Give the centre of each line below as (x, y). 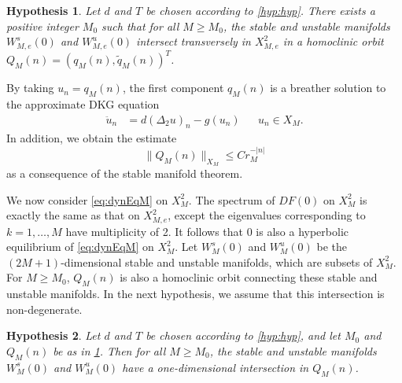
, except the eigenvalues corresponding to (267, 215)
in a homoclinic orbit (333, 41)
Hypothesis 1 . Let (53, 10)
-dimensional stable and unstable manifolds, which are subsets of (217, 261)
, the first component (173, 88)
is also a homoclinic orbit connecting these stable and (249, 277)
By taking (30, 88)
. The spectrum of (232, 199)
